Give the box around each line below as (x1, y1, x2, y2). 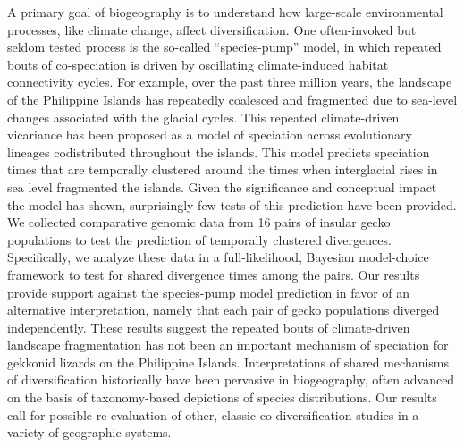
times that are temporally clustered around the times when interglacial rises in (7, 160, 438, 179)
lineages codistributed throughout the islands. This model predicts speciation (7, 142, 430, 161)
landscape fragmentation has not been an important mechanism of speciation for (7, 335, 449, 354)
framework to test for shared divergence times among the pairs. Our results (7, 265, 420, 283)
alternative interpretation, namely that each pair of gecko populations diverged (7, 300, 440, 319)
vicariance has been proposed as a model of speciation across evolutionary (7, 125, 412, 144)
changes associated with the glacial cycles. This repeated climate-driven (7, 107, 400, 126)
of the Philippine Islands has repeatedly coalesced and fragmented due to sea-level (7, 89, 458, 108)
